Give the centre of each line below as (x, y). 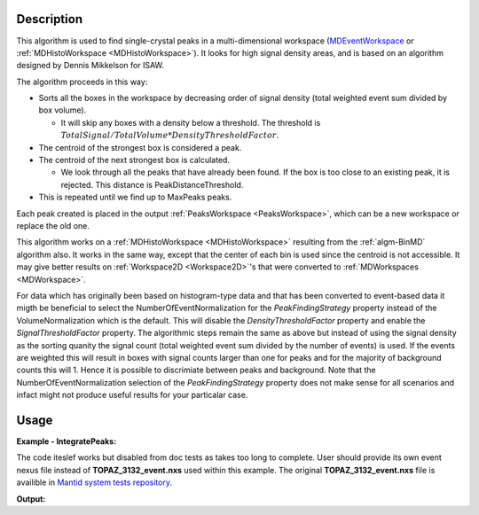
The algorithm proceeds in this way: (82, 82)
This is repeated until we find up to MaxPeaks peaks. (135, 197)
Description (50, 19)
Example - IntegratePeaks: (67, 441)
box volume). (63, 110)
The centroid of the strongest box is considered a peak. (140, 147)
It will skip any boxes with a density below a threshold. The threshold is (191, 122)
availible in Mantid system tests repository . (94, 482)
